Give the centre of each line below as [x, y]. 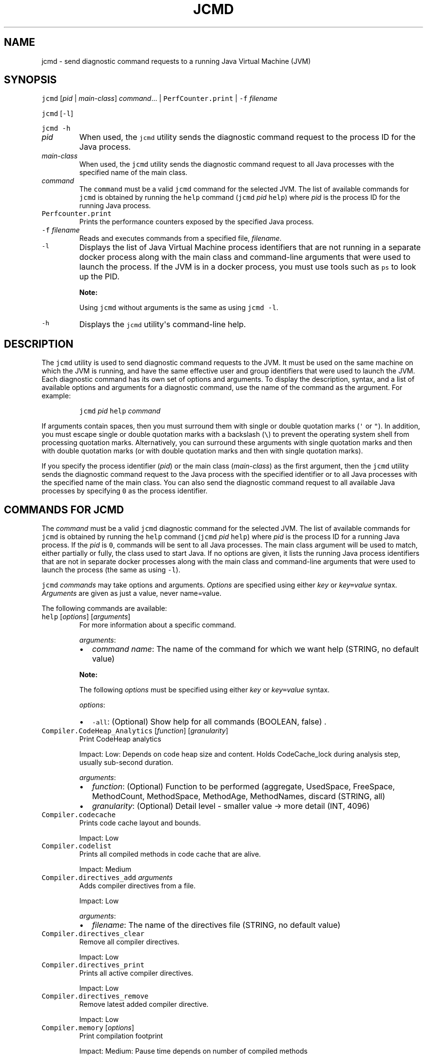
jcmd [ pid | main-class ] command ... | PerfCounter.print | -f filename [159, 98]
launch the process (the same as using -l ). [111, 570]
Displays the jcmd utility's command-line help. [163, 324]
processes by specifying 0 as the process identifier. [125, 491]
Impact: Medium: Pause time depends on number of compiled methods [193, 1051]
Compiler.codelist [77, 846]
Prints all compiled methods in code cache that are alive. [170, 854]
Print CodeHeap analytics [120, 739]
